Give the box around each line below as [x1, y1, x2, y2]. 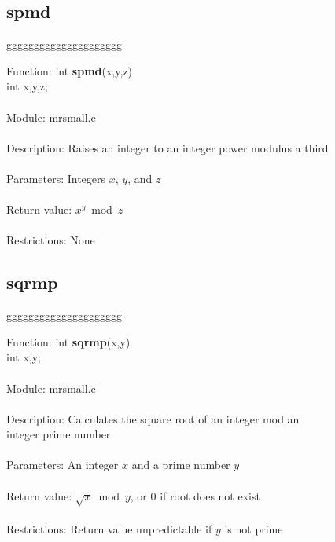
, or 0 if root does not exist [130, 487, 260, 504]
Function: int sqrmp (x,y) [6, 333, 131, 350]
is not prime [224, 521, 283, 537]
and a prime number [131, 456, 230, 473]
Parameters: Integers [6, 170, 106, 186]
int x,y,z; [6, 78, 48, 94]
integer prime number [6, 426, 111, 442]
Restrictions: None [6, 232, 95, 248]
